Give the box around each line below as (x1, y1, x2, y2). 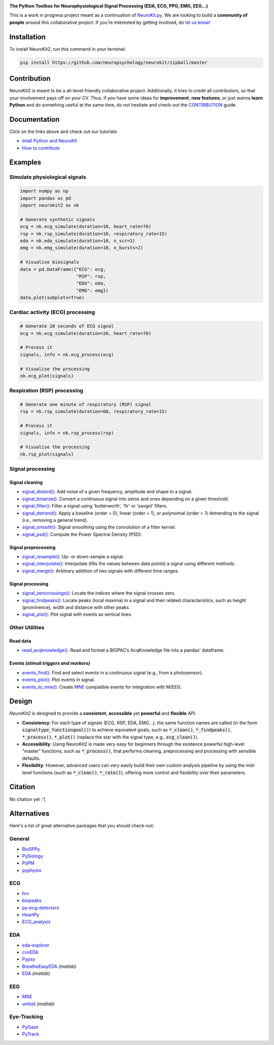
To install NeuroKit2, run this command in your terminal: (9, 46, 126, 52)
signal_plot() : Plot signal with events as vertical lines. (22, 612, 132, 618)
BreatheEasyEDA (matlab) (22, 963, 77, 969)
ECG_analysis (22, 919, 51, 925)
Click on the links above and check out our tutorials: (9, 128, 118, 134)
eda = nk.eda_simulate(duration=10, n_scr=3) (20, 238, 135, 244)
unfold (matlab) (22, 1000, 55, 1007)
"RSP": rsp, (76, 273, 106, 279)
